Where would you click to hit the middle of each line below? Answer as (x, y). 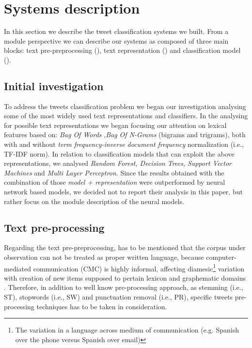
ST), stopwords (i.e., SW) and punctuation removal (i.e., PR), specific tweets (118, 297)
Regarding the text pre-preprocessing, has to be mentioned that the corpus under (125, 247)
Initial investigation (54, 86)
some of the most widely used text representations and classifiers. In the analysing (126, 116)
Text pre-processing (54, 227)
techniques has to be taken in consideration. (102, 306)
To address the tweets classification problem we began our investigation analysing (125, 106)
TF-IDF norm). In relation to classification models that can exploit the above (119, 153)
